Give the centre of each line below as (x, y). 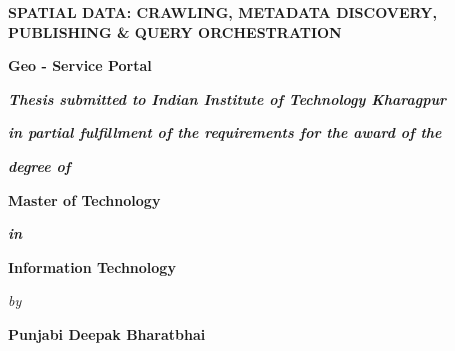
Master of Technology (84, 199)
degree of (39, 165)
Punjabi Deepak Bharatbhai (107, 333)
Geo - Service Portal (80, 65)
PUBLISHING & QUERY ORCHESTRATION (175, 31)
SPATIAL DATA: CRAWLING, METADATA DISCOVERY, (222, 12)
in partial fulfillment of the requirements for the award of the (225, 132)
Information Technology (92, 266)
